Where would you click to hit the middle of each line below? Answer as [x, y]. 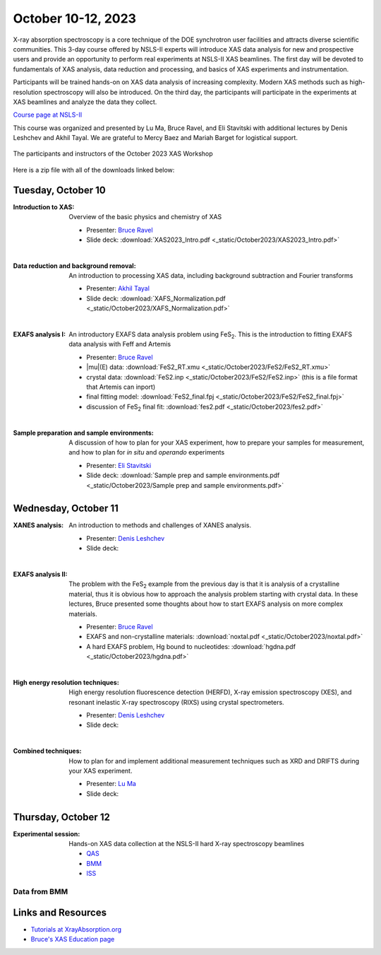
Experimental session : [47, 833]
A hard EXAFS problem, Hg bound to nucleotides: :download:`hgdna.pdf [191, 646]
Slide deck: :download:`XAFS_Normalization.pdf [156, 298]
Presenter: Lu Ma [111, 784]
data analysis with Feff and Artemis [120, 344]
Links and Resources [60, 912]
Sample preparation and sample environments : [84, 433]
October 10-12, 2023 [75, 18]
